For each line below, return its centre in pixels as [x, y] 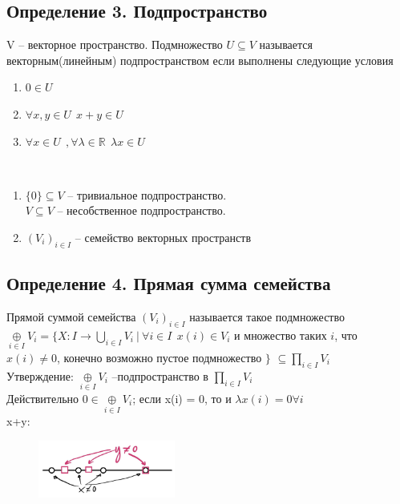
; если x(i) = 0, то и [182, 398]
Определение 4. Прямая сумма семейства [169, 283]
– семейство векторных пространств [163, 237]
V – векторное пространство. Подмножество [115, 44]
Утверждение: [40, 375]
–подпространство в [160, 375]
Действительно [43, 398]
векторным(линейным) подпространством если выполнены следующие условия [200, 60]
